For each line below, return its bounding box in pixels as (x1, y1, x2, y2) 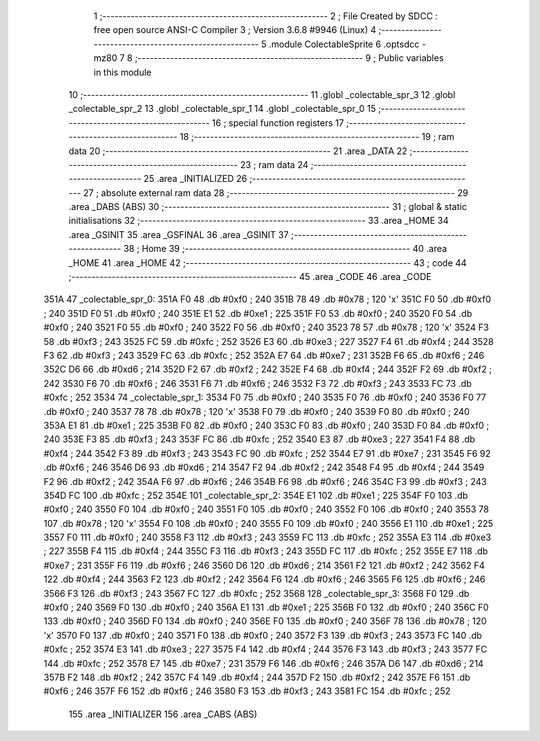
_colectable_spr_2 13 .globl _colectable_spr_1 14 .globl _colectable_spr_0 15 (68, 103, 377, 115)
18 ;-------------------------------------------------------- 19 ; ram (179, 131, 455, 143)
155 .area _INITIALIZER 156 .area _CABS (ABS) (68, 708, 258, 720)
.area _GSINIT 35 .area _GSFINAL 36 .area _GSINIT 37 (68, 228, 289, 240)
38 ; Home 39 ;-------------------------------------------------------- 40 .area (123, 243, 448, 255)
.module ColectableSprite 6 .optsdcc (268, 38, 420, 50)
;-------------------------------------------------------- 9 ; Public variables (134, 52, 444, 64)
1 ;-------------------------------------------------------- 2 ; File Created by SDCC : (93, 10, 439, 22)
